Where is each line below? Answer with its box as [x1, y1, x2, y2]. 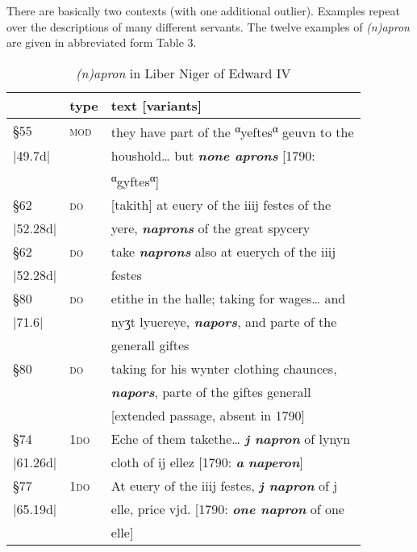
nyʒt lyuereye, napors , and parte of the [111, 312, 337, 332]
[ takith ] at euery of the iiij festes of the [111, 195, 332, 215]
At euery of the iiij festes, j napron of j [111, 476, 338, 496]
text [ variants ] [111, 95, 202, 115]
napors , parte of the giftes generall [111, 383, 311, 402]
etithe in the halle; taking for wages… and [111, 289, 346, 308]
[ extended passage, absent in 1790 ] [111, 406, 306, 425]
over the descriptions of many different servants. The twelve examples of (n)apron [6, 18, 410, 35]
